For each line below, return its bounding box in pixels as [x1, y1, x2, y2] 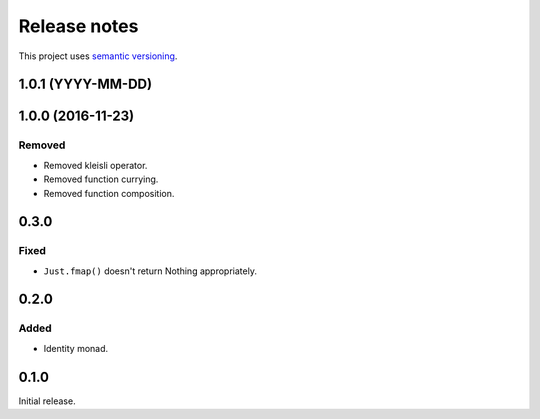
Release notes [18, 15, 139, 37]
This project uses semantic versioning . [18, 50, 178, 62]
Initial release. [18, 395, 76, 407]
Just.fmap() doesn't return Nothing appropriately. [43, 265, 257, 277]
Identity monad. [43, 342, 109, 354]
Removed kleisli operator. [43, 159, 148, 171]
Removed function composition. [43, 187, 175, 199]
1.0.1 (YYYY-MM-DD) [18, 76, 153, 93]
